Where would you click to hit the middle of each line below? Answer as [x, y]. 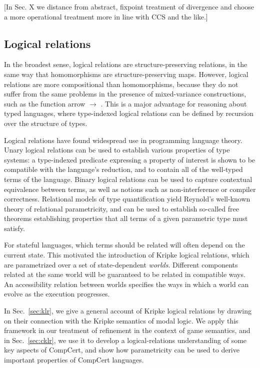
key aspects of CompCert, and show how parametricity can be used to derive [122, 350]
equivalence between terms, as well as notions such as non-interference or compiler [130, 189]
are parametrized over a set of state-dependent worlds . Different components [121, 264]
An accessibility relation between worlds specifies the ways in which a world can [126, 284]
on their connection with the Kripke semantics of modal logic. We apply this [121, 320]
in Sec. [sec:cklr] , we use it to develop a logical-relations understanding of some [125, 340]
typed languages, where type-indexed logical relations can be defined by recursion [129, 113]
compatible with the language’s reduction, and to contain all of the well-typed [123, 169]
